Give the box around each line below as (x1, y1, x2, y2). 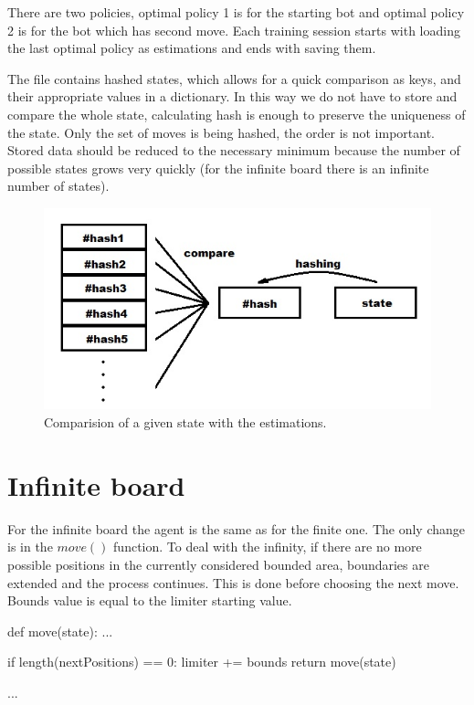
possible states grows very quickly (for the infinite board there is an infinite (7, 158, 429, 177)
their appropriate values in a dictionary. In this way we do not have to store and (7, 87, 458, 106)
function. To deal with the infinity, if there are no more (113, 537, 422, 556)
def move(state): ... (7, 621, 113, 640)
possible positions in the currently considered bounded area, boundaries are (7, 554, 429, 573)
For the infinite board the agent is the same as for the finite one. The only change (7, 519, 466, 538)
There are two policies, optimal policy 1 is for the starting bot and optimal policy (7, 3, 465, 21)
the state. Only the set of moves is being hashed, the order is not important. (7, 122, 436, 142)
